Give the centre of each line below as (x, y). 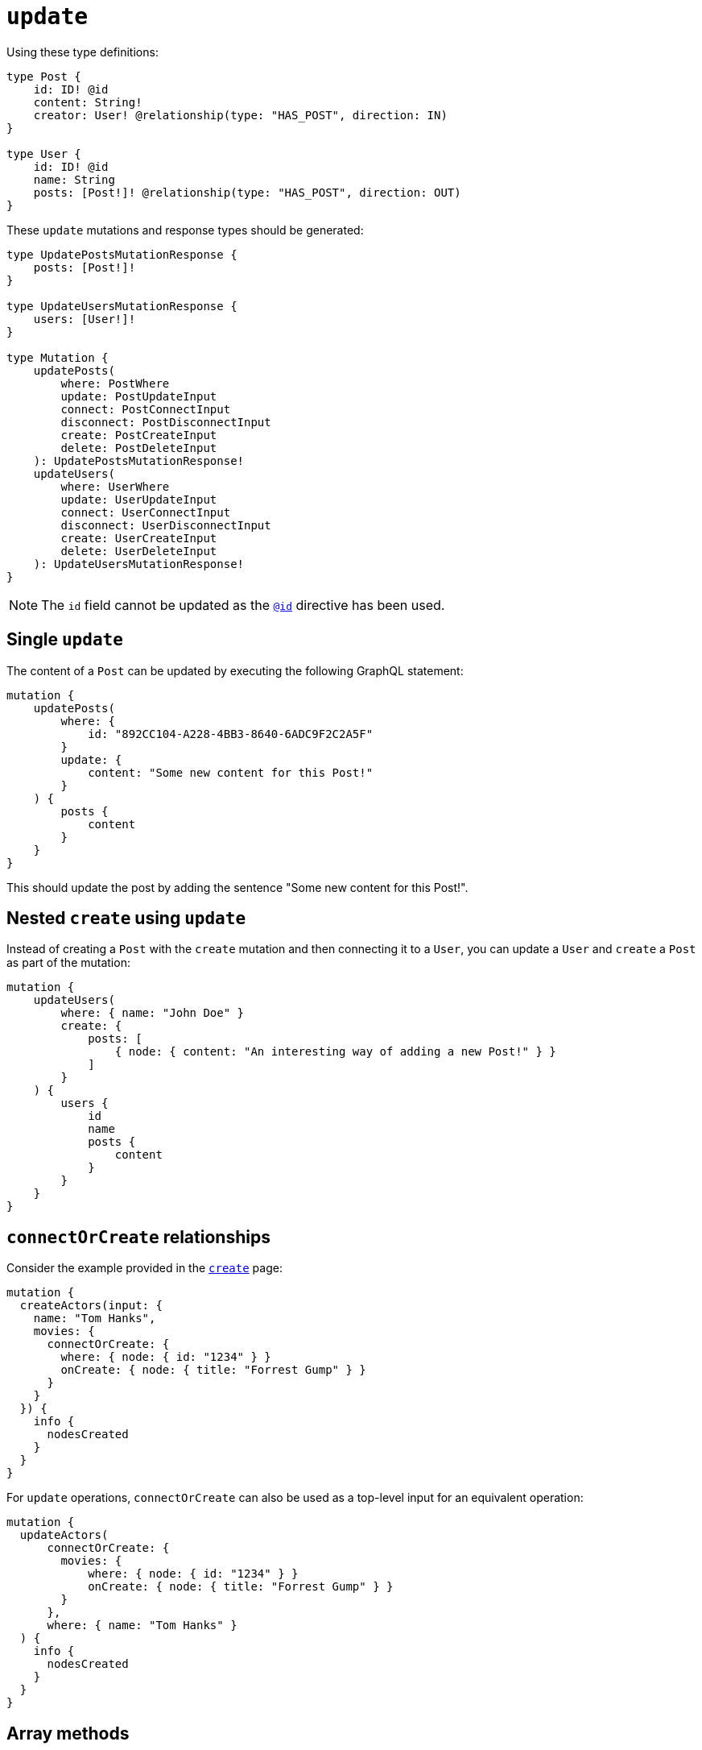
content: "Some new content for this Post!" (231, 772)
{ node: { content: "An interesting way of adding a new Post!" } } (335, 1052)
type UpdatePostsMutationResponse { (122, 254)
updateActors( (64, 1535)
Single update (65, 640)
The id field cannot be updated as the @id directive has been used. (243, 605)
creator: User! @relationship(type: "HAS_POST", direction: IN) (240, 115)
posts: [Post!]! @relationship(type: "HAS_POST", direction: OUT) (247, 192)
